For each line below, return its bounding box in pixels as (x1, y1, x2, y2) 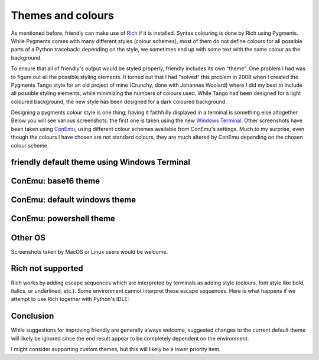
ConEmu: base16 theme (11, 176, 100, 186)
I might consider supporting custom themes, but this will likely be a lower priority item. (11, 345, 221, 352)
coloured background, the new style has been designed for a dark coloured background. (11, 98, 227, 105)
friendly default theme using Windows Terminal (11, 157, 190, 168)
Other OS (11, 233, 45, 243)
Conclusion (11, 311, 54, 321)
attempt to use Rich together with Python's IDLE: (11, 296, 129, 303)
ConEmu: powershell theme (11, 214, 115, 224)
